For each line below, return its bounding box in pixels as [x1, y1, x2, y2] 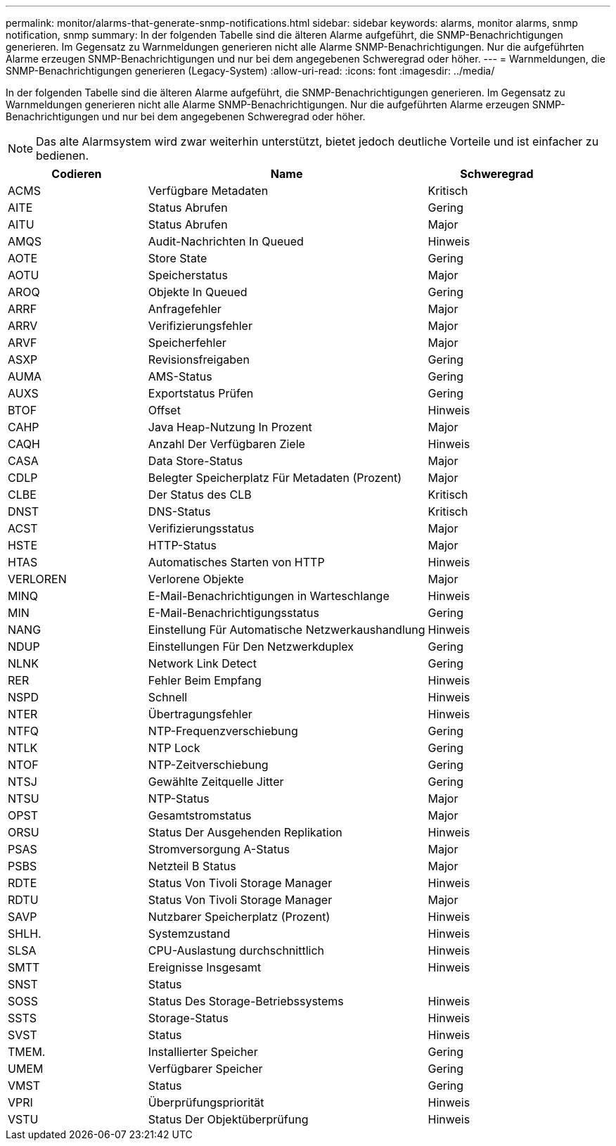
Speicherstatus [148, 268, 228, 282]
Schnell [148, 690, 188, 704]
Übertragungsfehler [148, 707, 252, 721]
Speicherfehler [148, 336, 226, 350]
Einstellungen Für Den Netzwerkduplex [148, 639, 354, 654]
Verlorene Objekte [148, 572, 244, 586]
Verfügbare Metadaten [148, 184, 269, 198]
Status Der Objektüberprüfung [148, 1112, 309, 1126]
